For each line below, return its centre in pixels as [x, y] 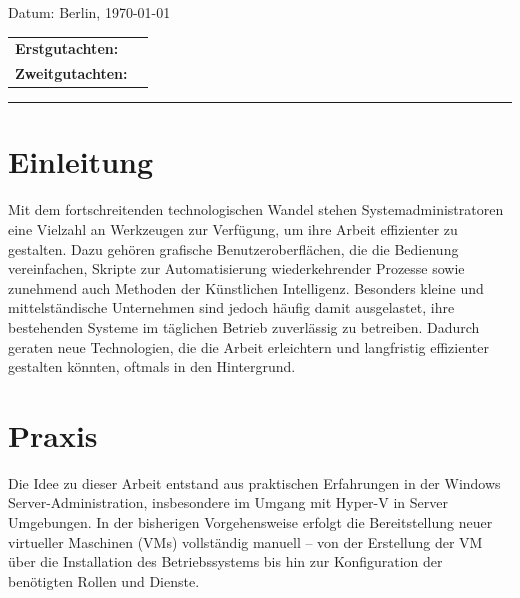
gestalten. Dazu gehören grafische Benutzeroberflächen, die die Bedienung [233, 248]
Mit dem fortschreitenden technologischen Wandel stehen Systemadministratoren [256, 209]
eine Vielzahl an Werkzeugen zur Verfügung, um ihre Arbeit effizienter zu [233, 229]
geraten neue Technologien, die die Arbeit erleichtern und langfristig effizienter [248, 346]
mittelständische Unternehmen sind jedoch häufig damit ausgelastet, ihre [231, 307]
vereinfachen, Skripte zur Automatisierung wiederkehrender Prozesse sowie [236, 268]
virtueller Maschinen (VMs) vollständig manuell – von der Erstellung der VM [245, 541]
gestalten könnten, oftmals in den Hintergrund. [152, 366]
